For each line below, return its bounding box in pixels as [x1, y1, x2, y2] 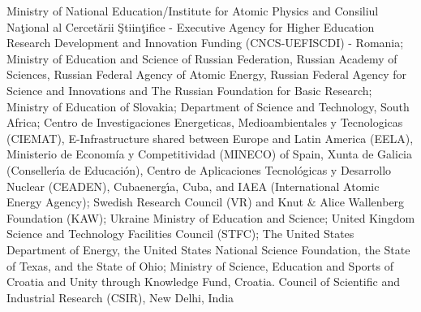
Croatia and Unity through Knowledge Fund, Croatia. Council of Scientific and [6, 273, 400, 290]
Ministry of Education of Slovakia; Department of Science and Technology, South [6, 97, 410, 115]
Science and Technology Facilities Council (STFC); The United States [6, 225, 354, 242]
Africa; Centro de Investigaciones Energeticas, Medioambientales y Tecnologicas [6, 114, 403, 131]
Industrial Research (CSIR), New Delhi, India [6, 288, 234, 305]
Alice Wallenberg [320, 193, 405, 210]
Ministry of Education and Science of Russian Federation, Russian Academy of [6, 50, 397, 67]
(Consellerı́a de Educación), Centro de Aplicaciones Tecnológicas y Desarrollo [6, 161, 392, 178]
